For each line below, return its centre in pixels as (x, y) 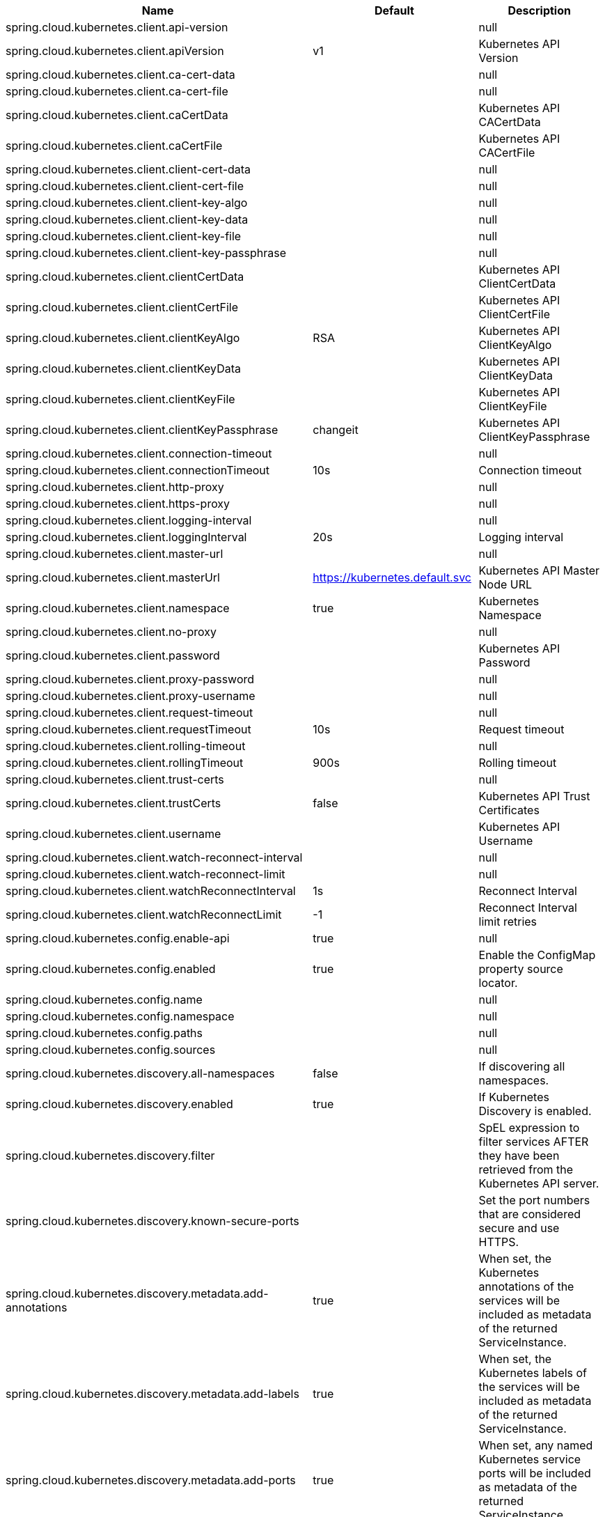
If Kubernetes (514, 1097)
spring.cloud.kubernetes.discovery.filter (110, 1156)
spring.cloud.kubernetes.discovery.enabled (119, 1104)
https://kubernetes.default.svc (392, 577)
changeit (336, 430)
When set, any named (536, 1445)
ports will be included (535, 1473)
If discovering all (522, 1066)
